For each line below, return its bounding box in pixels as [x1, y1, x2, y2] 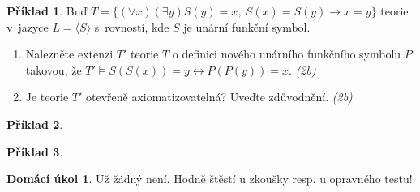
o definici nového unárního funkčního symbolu [172, 45, 401, 62]
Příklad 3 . [6, 143, 63, 160]
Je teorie [25, 88, 69, 105]
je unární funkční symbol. [183, 18, 311, 35]
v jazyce [6, 18, 49, 35]
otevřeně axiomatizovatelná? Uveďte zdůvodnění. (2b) [86, 88, 353, 105]
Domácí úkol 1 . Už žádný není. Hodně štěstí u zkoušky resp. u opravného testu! [6, 170, 413, 187]
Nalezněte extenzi [25, 45, 114, 62]
